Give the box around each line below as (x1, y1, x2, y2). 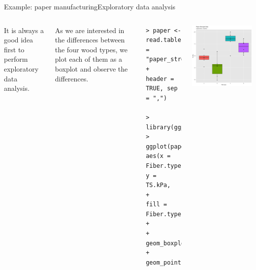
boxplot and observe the (55, 63, 128, 74)
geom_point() (146, 259, 189, 266)
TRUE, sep (146, 85, 178, 92)
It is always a (4, 25, 44, 35)
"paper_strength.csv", (146, 56, 220, 63)
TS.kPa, (146, 182, 171, 189)
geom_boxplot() (146, 239, 195, 247)
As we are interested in (55, 25, 125, 35)
